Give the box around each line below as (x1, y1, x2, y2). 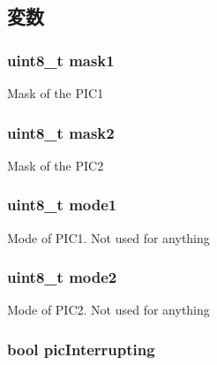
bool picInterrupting (7, 338, 155, 360)
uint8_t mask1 (7, 49, 115, 71)
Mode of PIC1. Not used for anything (7, 228, 210, 247)
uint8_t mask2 (7, 121, 115, 143)
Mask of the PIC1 (7, 84, 104, 102)
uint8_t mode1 (7, 194, 117, 216)
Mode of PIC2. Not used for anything (7, 300, 210, 319)
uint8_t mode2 (7, 266, 117, 288)
